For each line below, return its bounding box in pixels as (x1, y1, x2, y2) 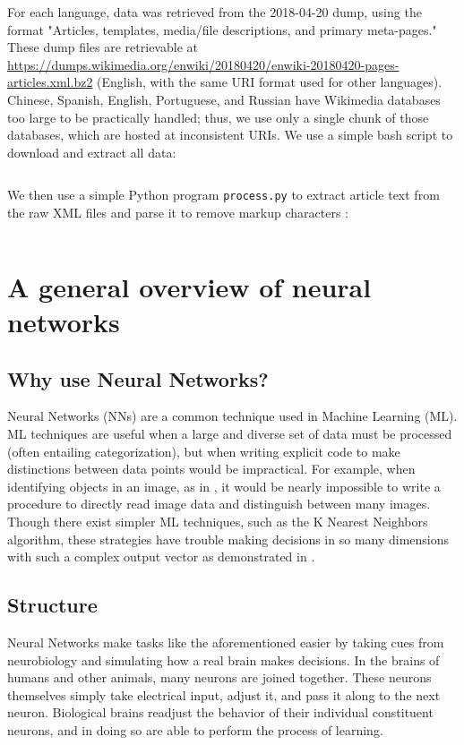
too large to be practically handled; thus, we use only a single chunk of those (7, 107, 429, 126)
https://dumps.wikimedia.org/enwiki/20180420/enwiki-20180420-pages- (7, 55, 400, 73)
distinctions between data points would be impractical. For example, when (7, 459, 416, 478)
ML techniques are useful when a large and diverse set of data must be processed (7, 424, 452, 442)
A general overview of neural (7, 268, 372, 304)
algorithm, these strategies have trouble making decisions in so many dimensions (7, 529, 450, 548)
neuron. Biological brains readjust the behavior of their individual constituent (7, 703, 434, 722)
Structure (7, 591, 98, 619)
